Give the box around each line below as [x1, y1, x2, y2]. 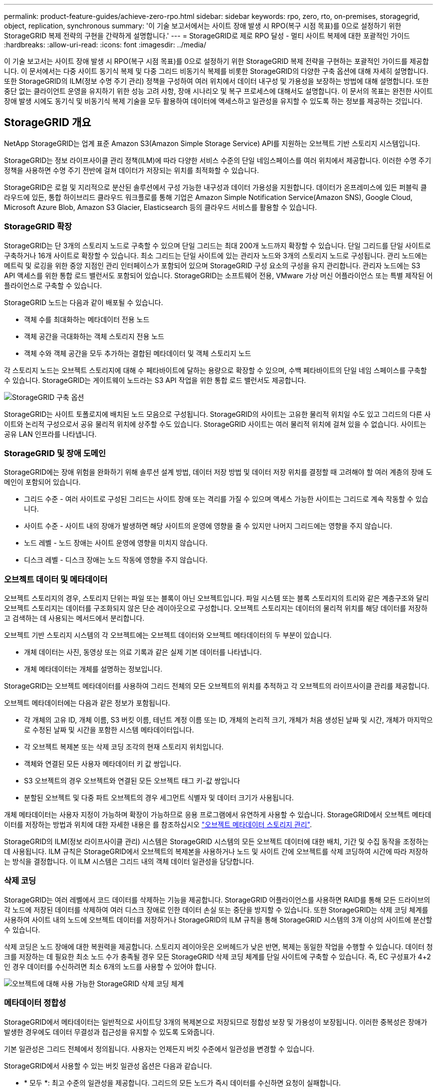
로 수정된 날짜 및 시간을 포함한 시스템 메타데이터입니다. [24, 726, 194, 734]
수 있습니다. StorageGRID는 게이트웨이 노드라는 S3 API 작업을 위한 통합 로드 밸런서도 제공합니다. [4, 375, 306, 384]
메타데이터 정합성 [4, 998, 66, 1008]
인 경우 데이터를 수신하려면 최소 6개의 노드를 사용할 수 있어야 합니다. [4, 962, 217, 971]
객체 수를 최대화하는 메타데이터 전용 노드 [24, 315, 150, 324]
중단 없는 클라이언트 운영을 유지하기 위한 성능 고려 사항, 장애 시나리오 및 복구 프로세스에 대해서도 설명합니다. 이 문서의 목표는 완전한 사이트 [4, 87, 433, 95]
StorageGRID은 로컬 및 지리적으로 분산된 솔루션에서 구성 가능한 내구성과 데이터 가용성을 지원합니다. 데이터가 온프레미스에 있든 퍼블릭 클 [4, 182, 427, 191]
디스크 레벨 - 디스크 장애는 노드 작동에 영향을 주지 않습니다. [24, 555, 208, 564]
